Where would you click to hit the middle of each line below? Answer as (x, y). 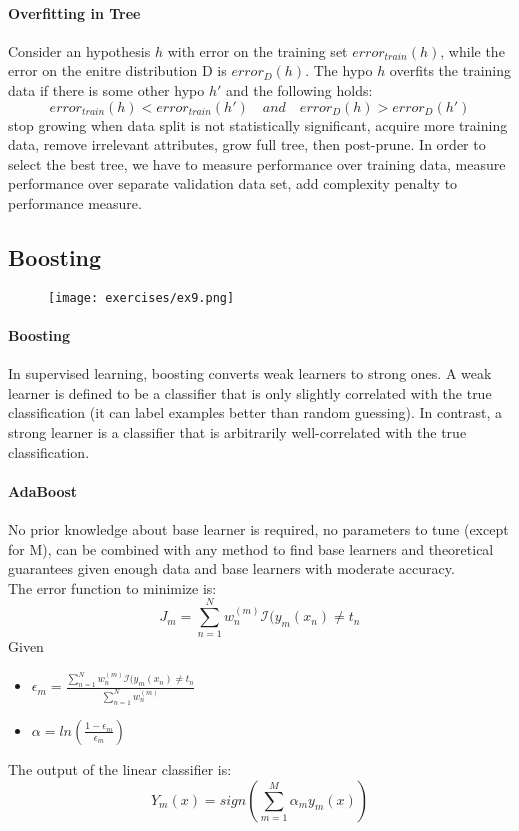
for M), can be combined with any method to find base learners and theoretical (251, 548)
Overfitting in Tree (74, 12)
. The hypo (339, 70)
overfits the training (450, 70)
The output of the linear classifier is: (120, 768)
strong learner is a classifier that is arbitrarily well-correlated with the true (237, 431)
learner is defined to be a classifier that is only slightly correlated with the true (250, 392)
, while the (472, 50)
